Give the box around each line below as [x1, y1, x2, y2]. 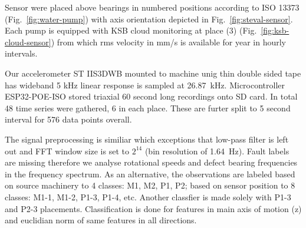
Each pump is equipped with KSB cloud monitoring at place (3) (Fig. [5, 24, 257, 37]
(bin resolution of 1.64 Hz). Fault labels [144, 144, 289, 157]
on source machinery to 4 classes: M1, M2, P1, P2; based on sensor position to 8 [5, 179, 295, 191]
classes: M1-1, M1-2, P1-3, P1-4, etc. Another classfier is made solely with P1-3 [5, 190, 291, 203]
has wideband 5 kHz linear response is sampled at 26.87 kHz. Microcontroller [5, 78, 285, 91]
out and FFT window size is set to [5, 144, 129, 157]
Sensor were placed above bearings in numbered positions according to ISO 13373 [5, 1, 300, 13]
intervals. [5, 47, 38, 60]
